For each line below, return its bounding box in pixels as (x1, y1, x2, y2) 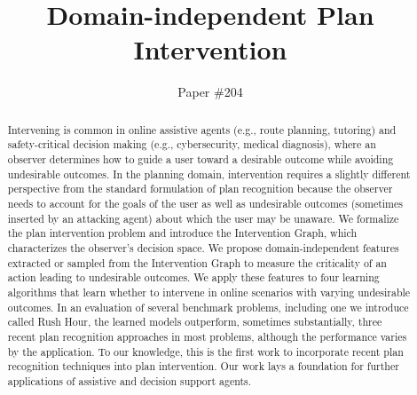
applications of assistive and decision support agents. (7, 373, 252, 388)
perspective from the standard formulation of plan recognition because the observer (7, 181, 393, 196)
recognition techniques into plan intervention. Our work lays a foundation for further (7, 359, 399, 374)
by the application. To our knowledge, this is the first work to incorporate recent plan (7, 344, 404, 359)
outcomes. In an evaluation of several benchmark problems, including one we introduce (7, 299, 409, 314)
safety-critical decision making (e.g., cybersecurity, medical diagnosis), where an (7, 137, 376, 152)
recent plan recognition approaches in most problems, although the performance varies (7, 328, 407, 344)
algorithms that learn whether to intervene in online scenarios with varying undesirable (7, 284, 411, 299)
